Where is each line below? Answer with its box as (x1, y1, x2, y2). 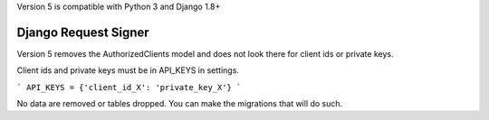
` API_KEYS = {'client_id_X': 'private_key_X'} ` (16, 82, 242, 92)
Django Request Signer (16, 24, 149, 40)
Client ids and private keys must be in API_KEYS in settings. (16, 65, 240, 76)
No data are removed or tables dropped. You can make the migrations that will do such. (16, 98, 343, 109)
